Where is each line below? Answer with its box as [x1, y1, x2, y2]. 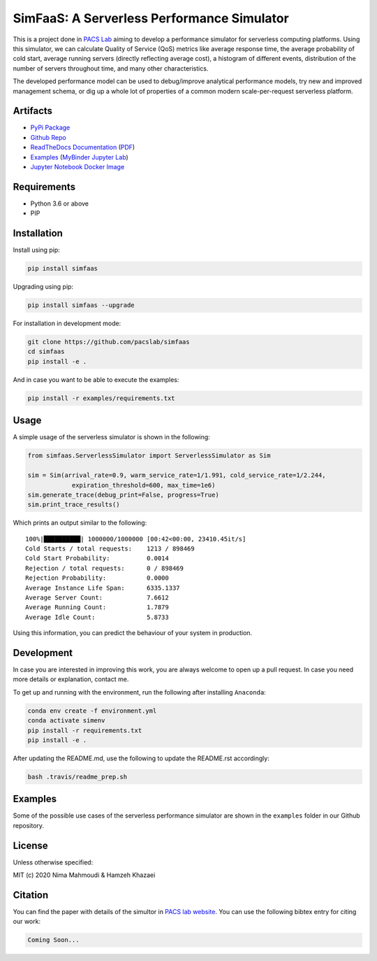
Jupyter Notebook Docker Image [30, 162, 125, 171]
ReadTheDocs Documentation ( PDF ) [30, 143, 135, 152]
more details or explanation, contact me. [13, 675, 129, 683]
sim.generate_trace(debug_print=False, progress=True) [27, 490, 219, 499]
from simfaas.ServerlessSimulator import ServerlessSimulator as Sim [27, 452, 271, 460]
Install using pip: [13, 245, 61, 255]
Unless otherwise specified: [13, 857, 94, 867]
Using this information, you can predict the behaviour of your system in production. [13, 629, 253, 637]
